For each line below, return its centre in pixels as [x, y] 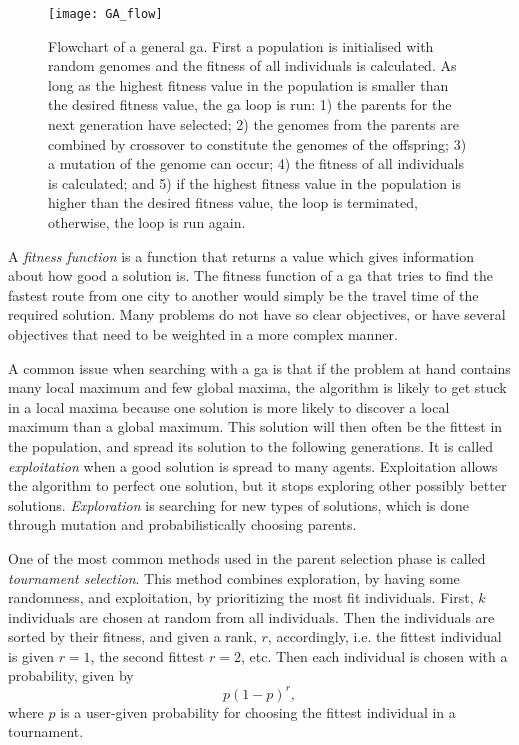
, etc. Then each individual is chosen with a [374, 655]
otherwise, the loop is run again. [147, 222]
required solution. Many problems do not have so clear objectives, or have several [257, 314]
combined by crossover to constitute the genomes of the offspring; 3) [257, 143]
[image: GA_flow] [105, 14]
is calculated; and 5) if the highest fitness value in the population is [255, 182]
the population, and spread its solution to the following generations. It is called [251, 445]
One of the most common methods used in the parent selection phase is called [247, 557]
